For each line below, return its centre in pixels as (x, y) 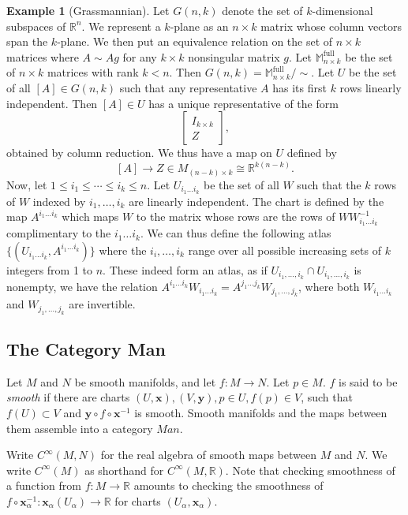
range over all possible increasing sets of (284, 250)
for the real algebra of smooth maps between (208, 455)
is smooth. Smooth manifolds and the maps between (261, 412)
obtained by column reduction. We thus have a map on (139, 153)
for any (140, 56)
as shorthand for (124, 470)
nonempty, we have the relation (82, 286)
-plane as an (199, 26)
